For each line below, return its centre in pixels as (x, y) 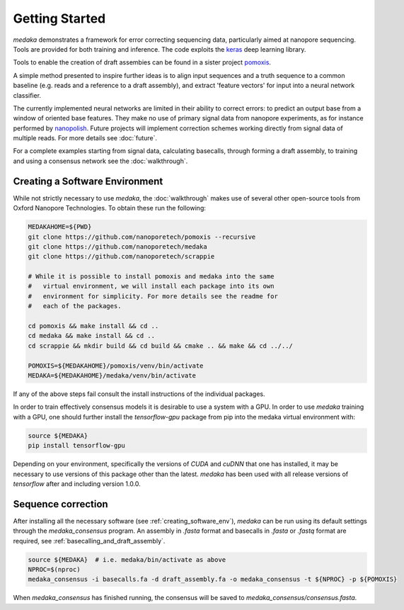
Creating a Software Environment (88, 181)
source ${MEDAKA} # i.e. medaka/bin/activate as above (127, 559)
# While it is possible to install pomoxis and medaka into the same (151, 277)
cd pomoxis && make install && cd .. (93, 326)
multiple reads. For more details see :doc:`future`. (85, 138)
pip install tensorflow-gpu (76, 446)
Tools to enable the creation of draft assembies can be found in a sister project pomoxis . (142, 62)
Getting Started (59, 18)
